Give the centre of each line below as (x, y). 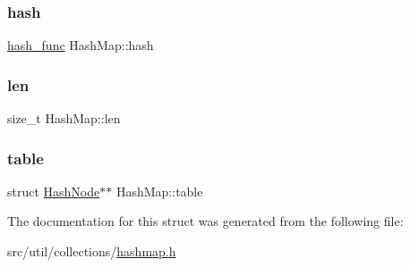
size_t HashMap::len (64, 118)
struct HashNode (54, 191)
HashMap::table (159, 191)
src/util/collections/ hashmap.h (92, 251)
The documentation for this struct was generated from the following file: (205, 221)
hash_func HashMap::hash (81, 45)
